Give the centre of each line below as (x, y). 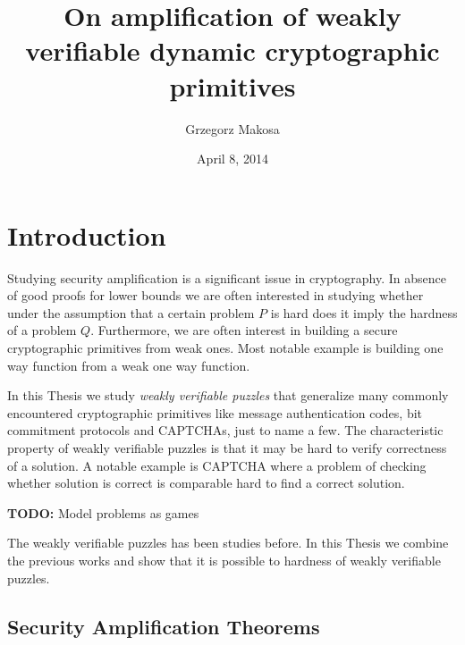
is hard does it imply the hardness (364, 312)
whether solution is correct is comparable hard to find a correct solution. (206, 483)
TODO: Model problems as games (103, 512)
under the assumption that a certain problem (131, 312)
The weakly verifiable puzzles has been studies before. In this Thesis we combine (228, 543)
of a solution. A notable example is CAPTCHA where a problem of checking (217, 465)
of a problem (42, 330)
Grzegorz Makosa (232, 128)
